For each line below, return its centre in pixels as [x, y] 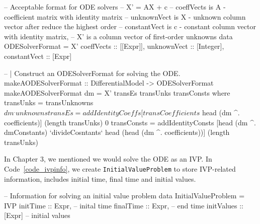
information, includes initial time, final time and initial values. [100, 178]
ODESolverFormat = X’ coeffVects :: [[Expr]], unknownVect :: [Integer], [114, 46]
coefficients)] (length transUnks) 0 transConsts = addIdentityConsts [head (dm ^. [130, 122]
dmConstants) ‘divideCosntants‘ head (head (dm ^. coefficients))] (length [117, 132]
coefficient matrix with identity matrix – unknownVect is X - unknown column [125, 16]
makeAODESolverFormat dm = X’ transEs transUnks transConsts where [117, 92]
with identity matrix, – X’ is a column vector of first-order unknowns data [118, 36]
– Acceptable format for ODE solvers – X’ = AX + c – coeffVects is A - [115, 7]
